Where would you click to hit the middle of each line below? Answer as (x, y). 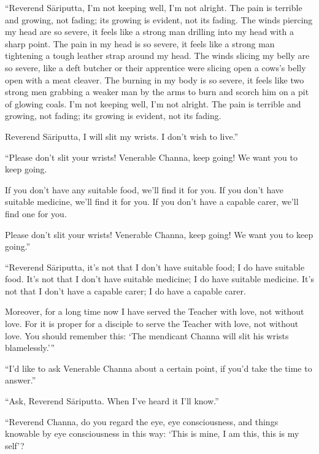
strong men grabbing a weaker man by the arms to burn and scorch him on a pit (157, 92)
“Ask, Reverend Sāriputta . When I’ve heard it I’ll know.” (112, 401)
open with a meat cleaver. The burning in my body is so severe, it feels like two (155, 79)
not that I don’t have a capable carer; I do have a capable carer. (125, 290)
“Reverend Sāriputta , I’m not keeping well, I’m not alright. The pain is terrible (154, 7)
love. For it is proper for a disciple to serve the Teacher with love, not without (152, 324)
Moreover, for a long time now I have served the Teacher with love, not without (155, 311)
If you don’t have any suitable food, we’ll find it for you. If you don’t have (144, 189)
